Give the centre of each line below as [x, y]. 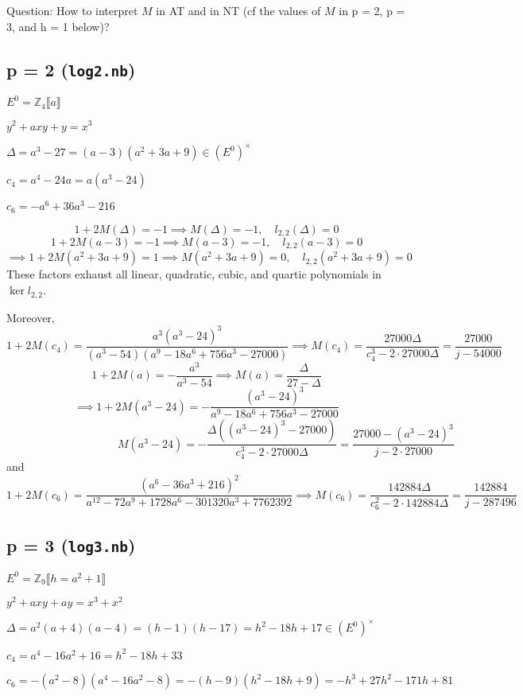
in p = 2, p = [372, 10]
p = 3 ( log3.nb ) [71, 544]
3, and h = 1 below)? [58, 26]
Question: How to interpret [72, 10]
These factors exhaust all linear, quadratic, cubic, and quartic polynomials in [194, 274]
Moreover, [31, 317]
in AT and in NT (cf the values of [238, 10]
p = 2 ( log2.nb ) [71, 69]
